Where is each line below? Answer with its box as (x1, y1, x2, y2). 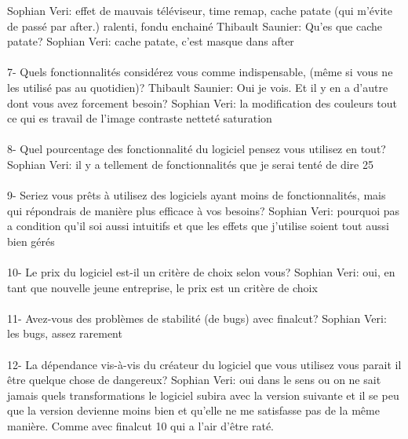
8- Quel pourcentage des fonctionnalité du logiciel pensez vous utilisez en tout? (7, 141, 386, 157)
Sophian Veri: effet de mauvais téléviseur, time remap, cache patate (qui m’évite (7, 2, 393, 18)
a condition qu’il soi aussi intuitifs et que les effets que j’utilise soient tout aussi (7, 218, 389, 234)
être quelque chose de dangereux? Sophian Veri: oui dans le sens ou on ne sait (7, 371, 381, 388)
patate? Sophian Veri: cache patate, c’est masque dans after (7, 33, 294, 49)
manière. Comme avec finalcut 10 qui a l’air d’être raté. (7, 418, 275, 434)
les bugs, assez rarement (7, 325, 122, 342)
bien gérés (7, 232, 55, 249)
